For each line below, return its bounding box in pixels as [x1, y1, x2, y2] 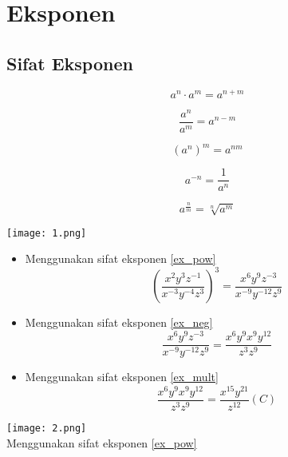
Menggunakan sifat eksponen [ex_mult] [25, 368, 219, 385]
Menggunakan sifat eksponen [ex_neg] [25, 314, 213, 331]
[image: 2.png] [6, 422, 87, 434]
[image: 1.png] [6, 227, 87, 239]
